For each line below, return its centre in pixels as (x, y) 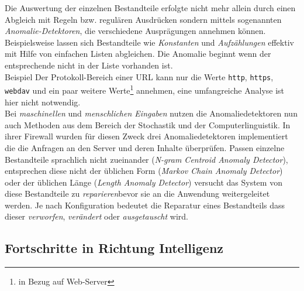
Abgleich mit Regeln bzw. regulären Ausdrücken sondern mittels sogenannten (143, 19)
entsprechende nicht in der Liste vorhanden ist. (89, 65)
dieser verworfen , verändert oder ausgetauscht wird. (96, 216)
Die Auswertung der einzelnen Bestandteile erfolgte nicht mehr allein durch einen (150, 8)
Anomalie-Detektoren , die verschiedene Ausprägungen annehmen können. (135, 31)
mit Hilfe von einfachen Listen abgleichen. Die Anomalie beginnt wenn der (138, 54)
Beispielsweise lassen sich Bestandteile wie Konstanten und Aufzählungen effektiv (149, 42)
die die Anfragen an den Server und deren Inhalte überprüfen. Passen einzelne (145, 147)
